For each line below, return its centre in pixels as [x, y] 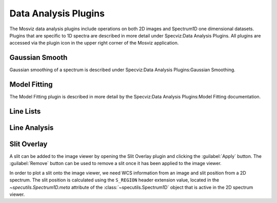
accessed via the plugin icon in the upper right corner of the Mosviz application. [94, 43]
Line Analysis [32, 127]
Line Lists [25, 111]
